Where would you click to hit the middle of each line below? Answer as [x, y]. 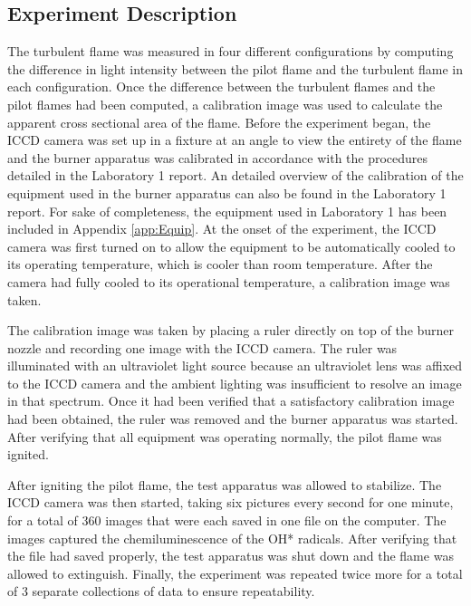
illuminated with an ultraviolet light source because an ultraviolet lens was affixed [235, 366]
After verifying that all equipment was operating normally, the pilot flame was [225, 436]
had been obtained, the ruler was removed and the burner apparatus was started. [233, 419]
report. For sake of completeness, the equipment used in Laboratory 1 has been [227, 211]
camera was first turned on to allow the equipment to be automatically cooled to [231, 246]
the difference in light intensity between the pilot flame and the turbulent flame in [235, 68]
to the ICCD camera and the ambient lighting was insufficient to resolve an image [235, 383]
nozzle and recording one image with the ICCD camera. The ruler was [202, 347]
